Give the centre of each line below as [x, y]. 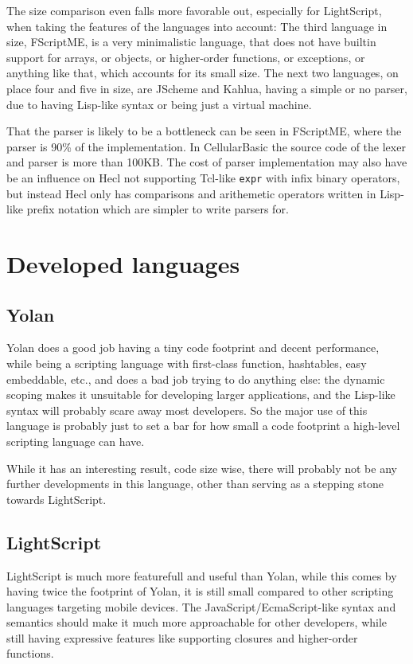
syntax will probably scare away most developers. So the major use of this [187, 410]
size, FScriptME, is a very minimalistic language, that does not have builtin [191, 42]
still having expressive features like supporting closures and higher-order [182, 637]
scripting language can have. [76, 441]
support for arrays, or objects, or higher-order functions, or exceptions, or [186, 57]
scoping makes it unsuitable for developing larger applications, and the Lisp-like [201, 394]
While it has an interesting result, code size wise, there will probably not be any [202, 468]
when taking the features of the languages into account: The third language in [197, 26]
